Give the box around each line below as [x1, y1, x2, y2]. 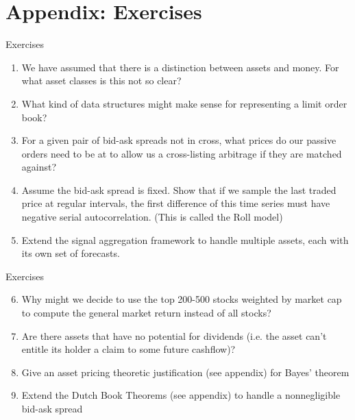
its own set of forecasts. [21, 246, 120, 260]
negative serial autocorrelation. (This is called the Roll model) [21, 210, 283, 224]
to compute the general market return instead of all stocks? [21, 306, 271, 320]
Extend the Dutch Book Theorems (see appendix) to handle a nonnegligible [21, 388, 341, 402]
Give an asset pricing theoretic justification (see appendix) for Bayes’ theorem [21, 365, 350, 379]
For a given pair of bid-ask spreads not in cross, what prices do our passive [21, 133, 336, 147]
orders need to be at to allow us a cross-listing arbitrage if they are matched [21, 146, 342, 160]
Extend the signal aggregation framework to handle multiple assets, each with [21, 232, 349, 247]
